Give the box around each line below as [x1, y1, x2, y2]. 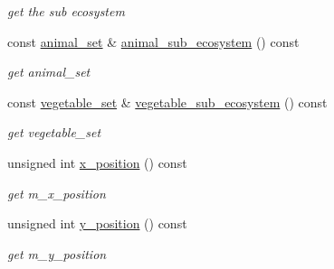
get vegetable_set [7, 123, 101, 142]
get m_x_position [7, 183, 106, 202]
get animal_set [7, 62, 91, 81]
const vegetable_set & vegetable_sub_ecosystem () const [7, 92, 328, 111]
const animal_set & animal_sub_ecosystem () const [7, 32, 300, 51]
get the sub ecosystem [7, 2, 125, 20]
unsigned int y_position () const [7, 214, 187, 233]
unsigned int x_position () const [7, 153, 187, 172]
